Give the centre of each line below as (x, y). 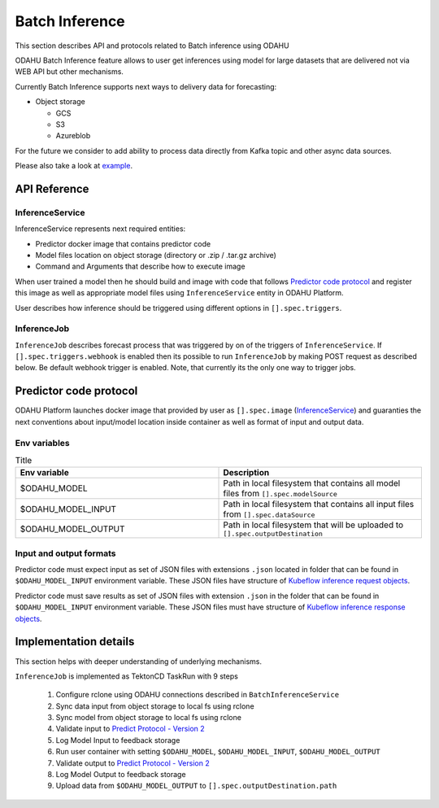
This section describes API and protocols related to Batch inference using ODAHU (152, 46)
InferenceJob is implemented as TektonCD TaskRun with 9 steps (127, 676)
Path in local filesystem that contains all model (312, 483)
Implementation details (75, 642)
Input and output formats (66, 553)
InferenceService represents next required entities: (100, 229)
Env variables (42, 443)
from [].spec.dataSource (269, 514)
